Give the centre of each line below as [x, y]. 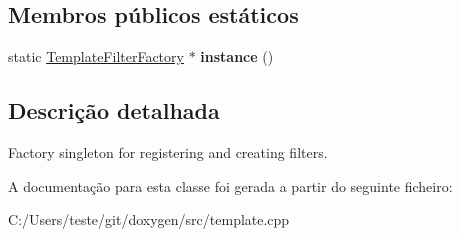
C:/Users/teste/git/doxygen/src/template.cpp [149, 219]
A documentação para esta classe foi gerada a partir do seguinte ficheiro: [230, 185]
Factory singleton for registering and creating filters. [168, 152]
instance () [237, 56]
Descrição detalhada [114, 110]
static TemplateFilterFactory [96, 56]
